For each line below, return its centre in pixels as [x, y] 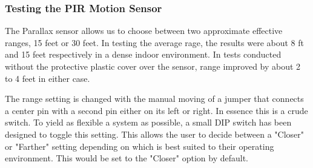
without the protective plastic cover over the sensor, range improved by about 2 [153, 66]
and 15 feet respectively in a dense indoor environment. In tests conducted [143, 54]
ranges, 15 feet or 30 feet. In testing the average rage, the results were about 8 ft [154, 42]
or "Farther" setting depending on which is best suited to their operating [140, 146]
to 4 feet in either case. [48, 78]
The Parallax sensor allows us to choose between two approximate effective [144, 31]
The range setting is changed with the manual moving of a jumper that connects [154, 99]
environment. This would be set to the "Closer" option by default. [127, 158]
